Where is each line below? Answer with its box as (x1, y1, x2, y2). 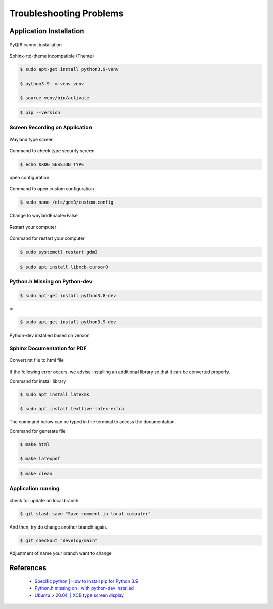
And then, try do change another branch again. (9, 524, 107, 530)
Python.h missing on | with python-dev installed (34, 585, 134, 591)
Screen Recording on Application (9, 124, 93, 131)
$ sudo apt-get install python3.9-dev (20, 319, 116, 325)
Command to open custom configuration (9, 186, 94, 192)
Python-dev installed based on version (9, 332, 90, 338)
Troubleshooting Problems (9, 8, 124, 19)
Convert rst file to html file (9, 357, 64, 363)
